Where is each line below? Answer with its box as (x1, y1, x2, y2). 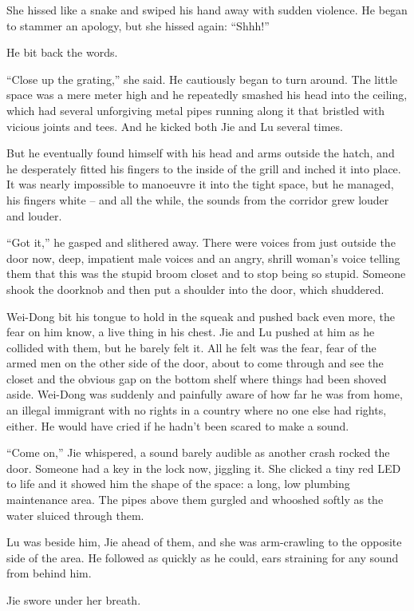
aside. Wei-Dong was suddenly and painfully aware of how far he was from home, (6, 386, 403, 403)
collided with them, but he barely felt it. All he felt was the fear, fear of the (6, 339, 377, 355)
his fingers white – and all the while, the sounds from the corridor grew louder (6, 191, 389, 208)
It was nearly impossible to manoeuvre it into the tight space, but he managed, (6, 176, 394, 192)
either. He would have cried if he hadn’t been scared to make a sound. (6, 417, 349, 434)
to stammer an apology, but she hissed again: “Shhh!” (6, 17, 270, 34)
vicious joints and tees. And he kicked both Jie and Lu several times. (6, 117, 343, 134)
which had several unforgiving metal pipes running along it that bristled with (6, 101, 385, 118)
